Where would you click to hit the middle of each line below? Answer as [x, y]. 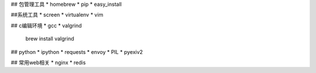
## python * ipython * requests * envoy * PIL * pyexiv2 [77, 52]
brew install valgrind [50, 39]
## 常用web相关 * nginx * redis [48, 62]
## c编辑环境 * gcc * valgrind [46, 25]
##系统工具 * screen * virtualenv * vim [57, 15]
